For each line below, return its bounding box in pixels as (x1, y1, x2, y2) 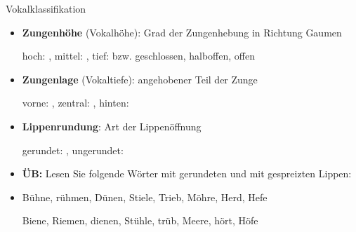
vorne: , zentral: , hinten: (22, 95, 129, 110)
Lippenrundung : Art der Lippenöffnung (22, 118, 202, 133)
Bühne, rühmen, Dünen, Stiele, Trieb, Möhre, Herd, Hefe (22, 189, 268, 204)
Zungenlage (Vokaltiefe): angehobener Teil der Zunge (22, 71, 258, 86)
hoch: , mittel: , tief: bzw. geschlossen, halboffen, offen (22, 48, 255, 63)
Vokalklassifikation (6, 1, 86, 15)
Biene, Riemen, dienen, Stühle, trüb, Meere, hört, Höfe (22, 213, 258, 228)
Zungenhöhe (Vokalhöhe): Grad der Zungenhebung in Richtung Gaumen (22, 25, 342, 39)
